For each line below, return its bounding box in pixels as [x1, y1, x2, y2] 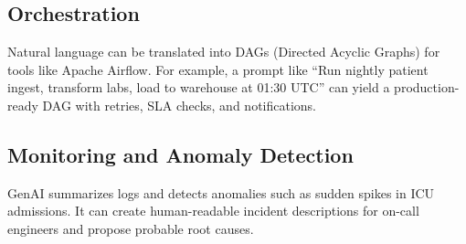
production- [394, 78, 460, 97]
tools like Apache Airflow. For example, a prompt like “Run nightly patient [7, 59, 429, 79]
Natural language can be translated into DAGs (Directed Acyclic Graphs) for [7, 42, 440, 61]
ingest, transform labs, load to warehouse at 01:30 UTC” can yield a [7, 78, 390, 97]
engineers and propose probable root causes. [7, 218, 254, 238]
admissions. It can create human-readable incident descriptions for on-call [7, 201, 419, 220]
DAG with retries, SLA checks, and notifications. [42, 95, 317, 114]
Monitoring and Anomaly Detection [7, 140, 354, 168]
